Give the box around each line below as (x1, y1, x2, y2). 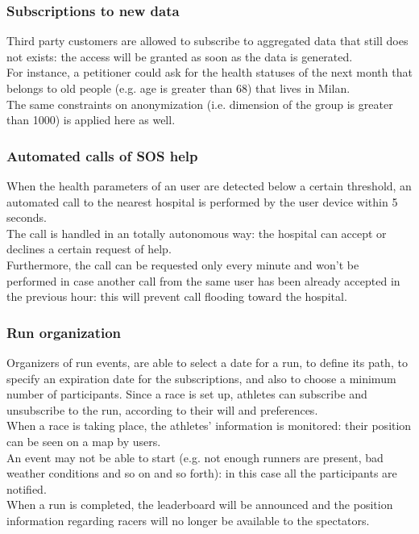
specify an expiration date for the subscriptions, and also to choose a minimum (6, 369, 396, 386)
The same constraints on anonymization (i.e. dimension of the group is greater (6, 95, 393, 112)
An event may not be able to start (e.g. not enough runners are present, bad (6, 448, 384, 465)
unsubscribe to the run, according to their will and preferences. (6, 401, 318, 418)
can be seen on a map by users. (6, 432, 161, 449)
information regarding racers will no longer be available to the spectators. (6, 511, 370, 528)
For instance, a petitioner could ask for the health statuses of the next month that (6, 64, 413, 81)
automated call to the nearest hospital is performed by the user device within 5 (6, 193, 398, 210)
